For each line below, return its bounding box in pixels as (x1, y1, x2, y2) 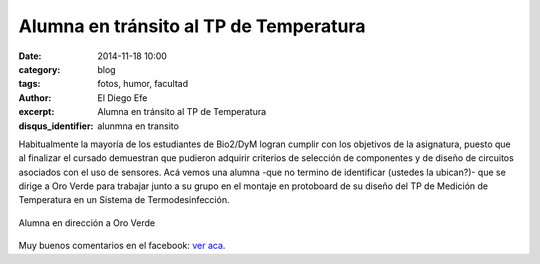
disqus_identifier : (18, 120, 94, 132)
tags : (18, 78, 41, 90)
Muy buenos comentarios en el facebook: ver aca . (18, 240, 226, 252)
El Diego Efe (97, 91, 148, 104)
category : (18, 63, 61, 75)
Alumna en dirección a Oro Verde (18, 216, 155, 229)
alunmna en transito (97, 120, 180, 132)
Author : (18, 91, 52, 104)
